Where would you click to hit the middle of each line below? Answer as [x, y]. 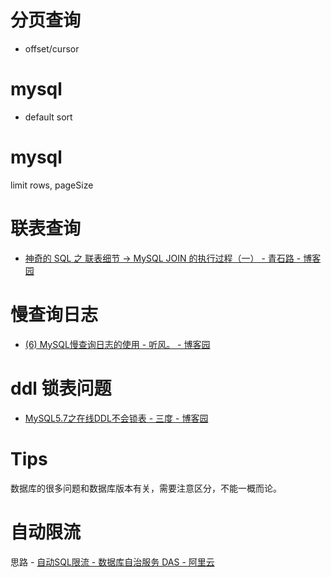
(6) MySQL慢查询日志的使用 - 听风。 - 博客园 [117, 344]
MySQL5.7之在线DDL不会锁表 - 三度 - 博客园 [116, 418]
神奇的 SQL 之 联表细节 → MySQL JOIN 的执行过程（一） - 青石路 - [163, 258]
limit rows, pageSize [52, 185]
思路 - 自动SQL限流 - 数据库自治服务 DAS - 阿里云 [112, 562]
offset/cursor [52, 48]
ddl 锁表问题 [61, 388]
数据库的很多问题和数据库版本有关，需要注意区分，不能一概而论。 [146, 488]
